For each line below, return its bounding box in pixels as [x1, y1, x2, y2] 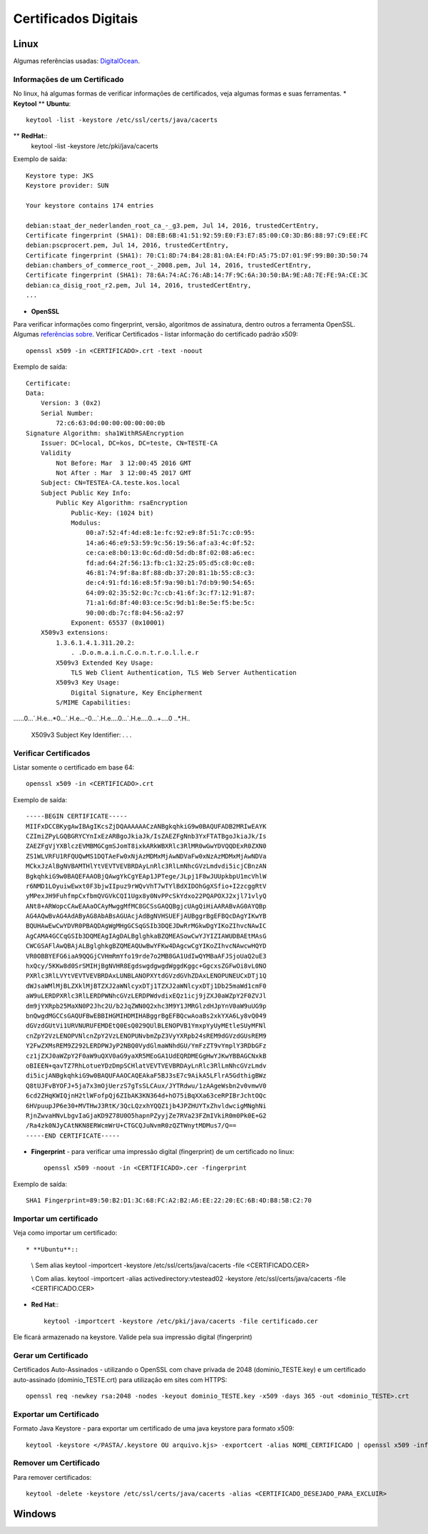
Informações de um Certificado [13, 74, 124, 84]
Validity [40, 449, 71, 457]
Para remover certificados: [13, 1473, 92, 1481]
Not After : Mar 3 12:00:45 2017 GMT [56, 469, 192, 477]
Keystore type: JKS [26, 171, 94, 180]
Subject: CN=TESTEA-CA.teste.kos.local [40, 479, 180, 487]
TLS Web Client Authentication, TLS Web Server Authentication [71, 668, 297, 677]
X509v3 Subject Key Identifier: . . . [31, 730, 132, 739]
